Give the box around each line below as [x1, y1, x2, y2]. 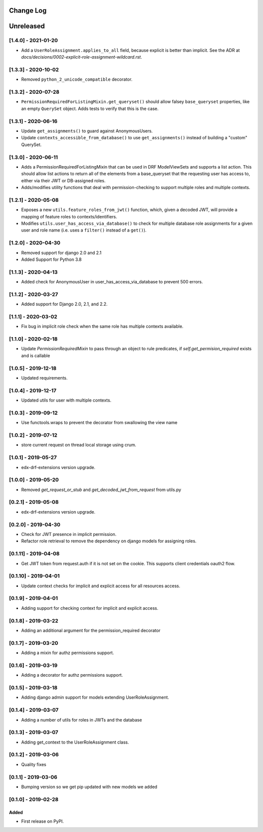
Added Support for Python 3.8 [21, 256, 82, 262]
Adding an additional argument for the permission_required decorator [21, 627, 161, 633]
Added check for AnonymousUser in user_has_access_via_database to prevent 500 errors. [21, 279, 203, 285]
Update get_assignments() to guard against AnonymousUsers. [21, 128, 153, 134]
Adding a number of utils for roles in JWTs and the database [21, 717, 142, 723]
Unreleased [9, 22, 45, 30]
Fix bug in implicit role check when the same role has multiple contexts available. [21, 323, 184, 329]
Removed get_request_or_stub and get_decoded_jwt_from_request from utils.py [21, 487, 181, 492]
